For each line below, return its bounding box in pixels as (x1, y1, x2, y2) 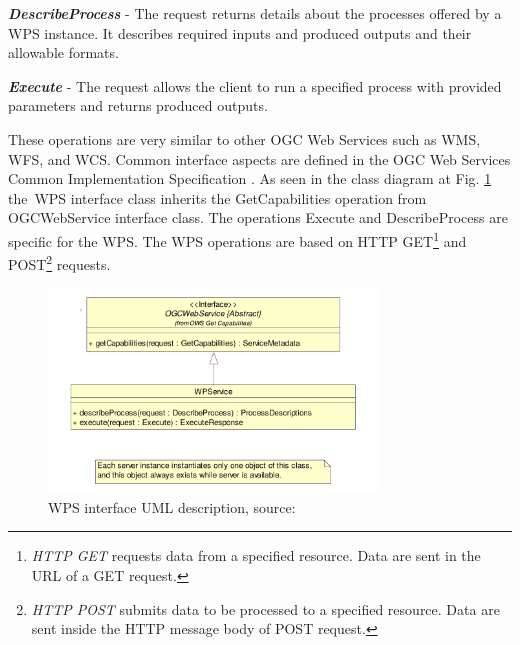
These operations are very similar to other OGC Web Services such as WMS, (8, 128, 481, 149)
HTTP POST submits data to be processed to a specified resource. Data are (31, 598, 500, 619)
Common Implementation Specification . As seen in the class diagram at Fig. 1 (8, 168, 492, 189)
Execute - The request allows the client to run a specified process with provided (8, 75, 502, 96)
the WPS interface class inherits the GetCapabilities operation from (8, 187, 427, 208)
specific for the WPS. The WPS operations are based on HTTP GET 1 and (8, 227, 467, 251)
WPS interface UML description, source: (48, 496, 296, 517)
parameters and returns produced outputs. (8, 95, 268, 116)
